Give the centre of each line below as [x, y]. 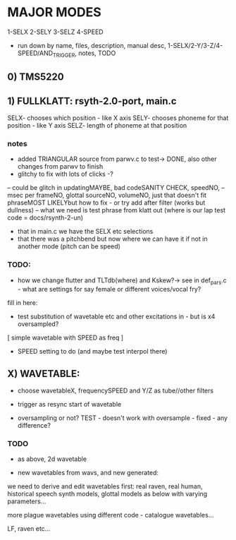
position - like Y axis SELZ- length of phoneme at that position [97, 125]
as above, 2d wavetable [52, 459]
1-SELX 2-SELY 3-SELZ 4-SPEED [55, 32]
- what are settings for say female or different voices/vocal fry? [109, 289]
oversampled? [38, 324]
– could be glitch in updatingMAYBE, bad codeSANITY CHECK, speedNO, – [116, 188]
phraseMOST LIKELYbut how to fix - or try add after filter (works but [106, 203]
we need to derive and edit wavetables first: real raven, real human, [105, 486]
